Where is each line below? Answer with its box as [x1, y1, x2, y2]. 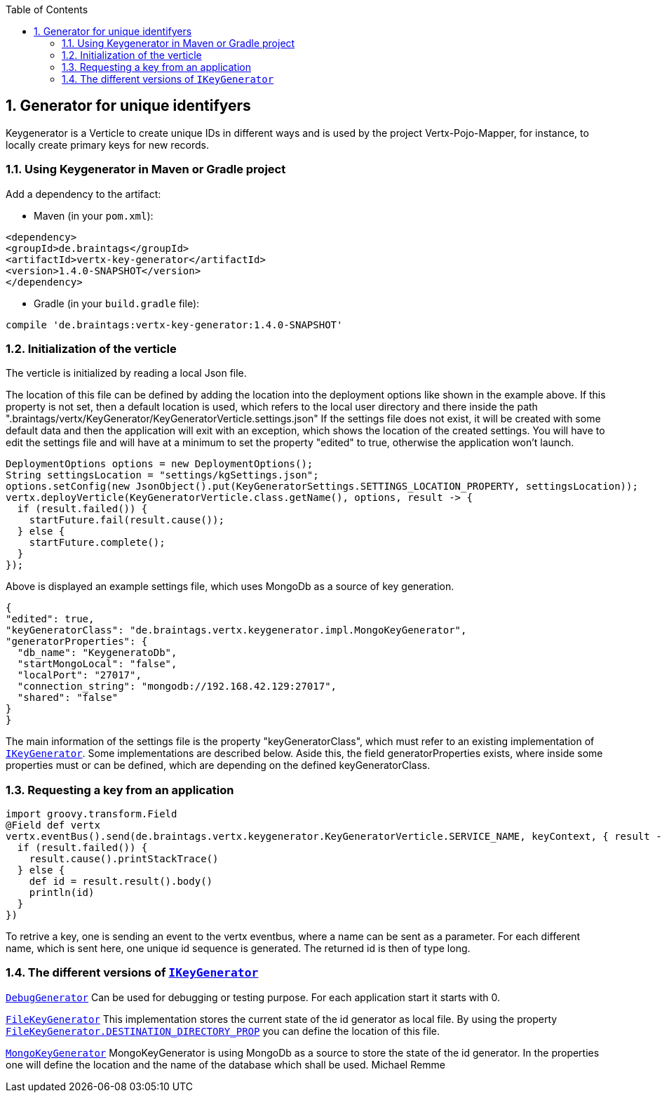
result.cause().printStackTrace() [29, 853, 219, 865]
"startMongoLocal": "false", [17, 658, 177, 670]
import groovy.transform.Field [6, 808, 177, 820]
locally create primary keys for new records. [6, 138, 209, 151]
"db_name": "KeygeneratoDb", [17, 647, 177, 659]
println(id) [29, 887, 95, 899]
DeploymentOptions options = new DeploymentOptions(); [6, 458, 313, 470]
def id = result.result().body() [29, 876, 213, 888]
